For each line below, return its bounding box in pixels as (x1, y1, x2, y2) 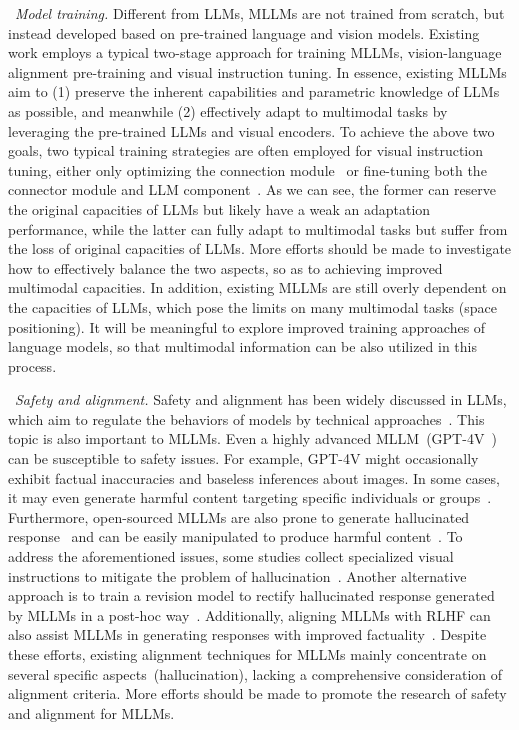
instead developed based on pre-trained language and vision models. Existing (8, 22, 480, 43)
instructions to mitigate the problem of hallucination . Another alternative (8, 565, 467, 586)
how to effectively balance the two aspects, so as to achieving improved (8, 257, 443, 278)
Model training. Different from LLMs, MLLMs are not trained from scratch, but (15, 3, 505, 23)
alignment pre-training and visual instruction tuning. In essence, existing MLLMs (8, 61, 507, 82)
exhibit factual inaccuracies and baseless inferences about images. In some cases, (8, 467, 500, 488)
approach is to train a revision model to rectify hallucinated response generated (8, 585, 495, 606)
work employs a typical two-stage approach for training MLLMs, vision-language (8, 42, 502, 63)
